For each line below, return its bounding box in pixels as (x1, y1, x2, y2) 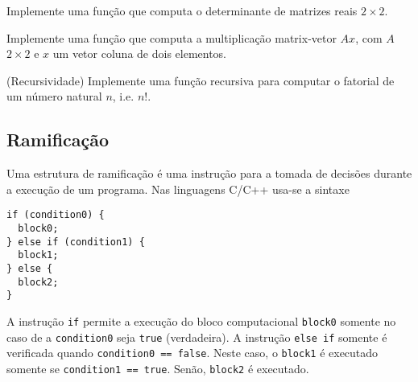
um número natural (6, 88, 102, 105)
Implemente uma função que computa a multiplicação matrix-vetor (6, 29, 337, 46)
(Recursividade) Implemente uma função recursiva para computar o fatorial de (6, 72, 395, 88)
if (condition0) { (6, 209, 105, 221)
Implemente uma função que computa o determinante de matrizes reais (6, 2, 358, 18)
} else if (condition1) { (6, 236, 145, 248)
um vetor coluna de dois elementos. (52, 45, 227, 62)
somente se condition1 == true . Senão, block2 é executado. (6, 359, 309, 376)
